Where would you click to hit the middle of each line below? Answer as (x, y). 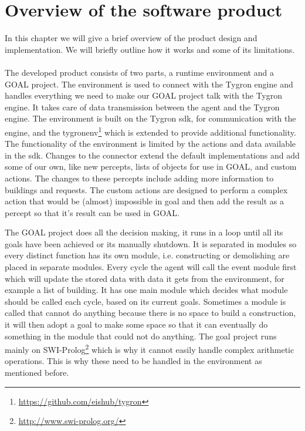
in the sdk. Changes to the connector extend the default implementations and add (152, 155)
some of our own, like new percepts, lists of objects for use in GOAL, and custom (151, 166)
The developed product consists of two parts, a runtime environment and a (139, 72)
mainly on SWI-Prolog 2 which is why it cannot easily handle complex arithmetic (150, 348)
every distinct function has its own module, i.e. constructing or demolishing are (147, 255)
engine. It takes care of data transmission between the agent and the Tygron (142, 107)
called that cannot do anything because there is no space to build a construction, (150, 313)
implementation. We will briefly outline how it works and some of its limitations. (150, 49)
